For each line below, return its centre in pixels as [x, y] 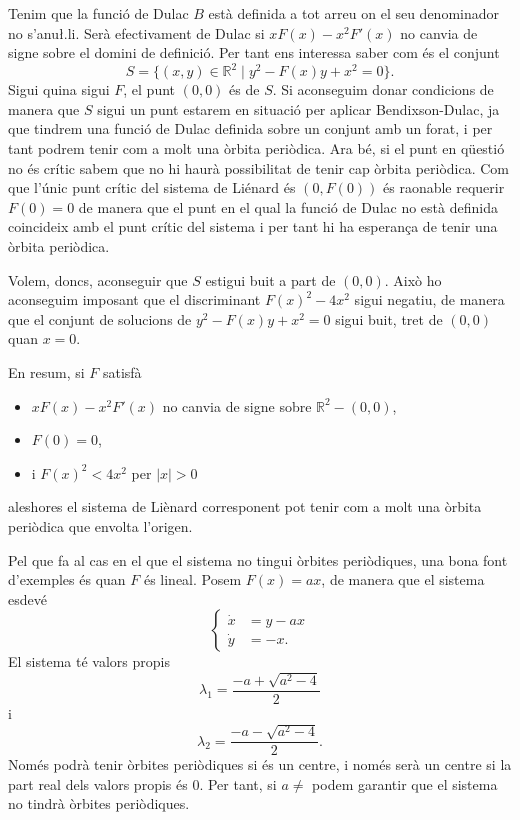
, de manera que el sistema [403, 579]
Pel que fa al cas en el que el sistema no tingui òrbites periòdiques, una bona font [258, 559]
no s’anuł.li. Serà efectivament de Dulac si [136, 32]
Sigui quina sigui [59, 89]
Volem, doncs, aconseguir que [98, 279]
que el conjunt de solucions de [100, 318]
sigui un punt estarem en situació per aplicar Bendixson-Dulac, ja [298, 108]
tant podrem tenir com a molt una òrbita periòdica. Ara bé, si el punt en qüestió [256, 148]
